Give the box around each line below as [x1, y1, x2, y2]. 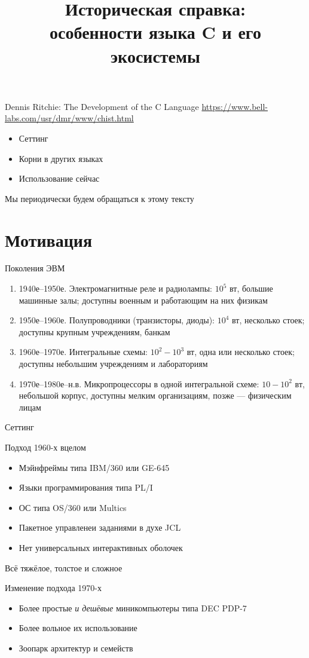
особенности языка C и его [50, 20, 261, 44]
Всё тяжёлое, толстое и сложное [5, 561, 123, 574]
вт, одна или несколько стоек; [186, 345, 295, 358]
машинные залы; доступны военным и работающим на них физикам [19, 293, 268, 306]
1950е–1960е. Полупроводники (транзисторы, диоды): [19, 314, 215, 326]
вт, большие [230, 282, 273, 295]
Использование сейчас [19, 172, 100, 185]
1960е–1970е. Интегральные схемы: [19, 345, 148, 358]
